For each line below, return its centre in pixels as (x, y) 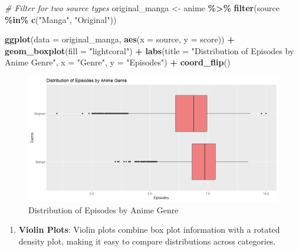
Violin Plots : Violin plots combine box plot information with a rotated (149, 229)
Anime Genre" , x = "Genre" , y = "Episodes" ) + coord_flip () (118, 62)
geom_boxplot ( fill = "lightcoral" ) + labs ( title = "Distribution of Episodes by (149, 50)
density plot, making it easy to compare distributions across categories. (147, 241)
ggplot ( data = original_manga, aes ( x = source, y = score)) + (120, 39)
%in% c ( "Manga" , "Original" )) (61, 19)
